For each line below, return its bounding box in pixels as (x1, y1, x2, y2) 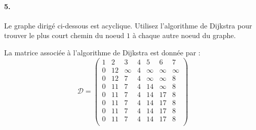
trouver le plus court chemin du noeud (4, 30, 125, 41)
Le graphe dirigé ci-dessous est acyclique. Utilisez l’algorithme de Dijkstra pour (4, 20, 252, 30)
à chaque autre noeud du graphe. (132, 30, 236, 41)
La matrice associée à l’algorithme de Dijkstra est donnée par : (4, 47, 201, 57)
